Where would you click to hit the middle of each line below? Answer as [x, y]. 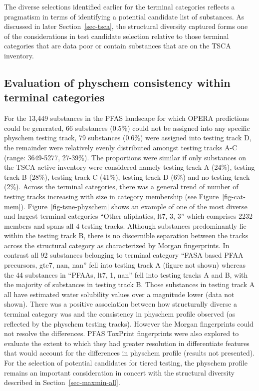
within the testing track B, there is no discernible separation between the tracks [126, 235]
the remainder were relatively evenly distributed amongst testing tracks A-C [121, 147]
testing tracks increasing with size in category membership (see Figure [112, 196]
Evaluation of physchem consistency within [117, 82]
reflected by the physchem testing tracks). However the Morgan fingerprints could [129, 323]
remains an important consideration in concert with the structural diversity [119, 372]
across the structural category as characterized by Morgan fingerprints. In [117, 245]
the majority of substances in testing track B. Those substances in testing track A [129, 284]
